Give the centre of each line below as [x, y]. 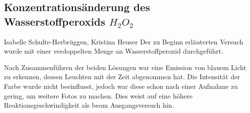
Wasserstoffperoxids [55, 21]
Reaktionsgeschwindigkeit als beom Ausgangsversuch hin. [89, 105]
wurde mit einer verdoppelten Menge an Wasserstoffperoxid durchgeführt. [114, 51]
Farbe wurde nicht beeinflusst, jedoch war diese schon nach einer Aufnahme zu [121, 86]
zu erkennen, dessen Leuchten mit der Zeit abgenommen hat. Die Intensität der [122, 77]
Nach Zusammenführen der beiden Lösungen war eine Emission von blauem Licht [125, 67]
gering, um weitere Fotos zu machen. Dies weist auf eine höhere [98, 95]
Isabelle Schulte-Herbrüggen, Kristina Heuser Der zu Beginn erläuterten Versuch [124, 41]
